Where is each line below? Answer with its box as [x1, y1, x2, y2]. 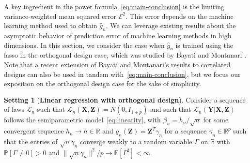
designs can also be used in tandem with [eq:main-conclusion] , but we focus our [4, 69, 241, 79]
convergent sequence [4, 126, 64, 136]
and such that [150, 104, 191, 114]
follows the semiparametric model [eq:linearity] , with [4, 115, 161, 125]
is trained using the [175, 40, 233, 50]
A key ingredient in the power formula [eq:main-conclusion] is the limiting [4, 1, 224, 11]
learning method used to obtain [4, 20, 97, 30]
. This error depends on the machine [125, 11, 234, 21]
